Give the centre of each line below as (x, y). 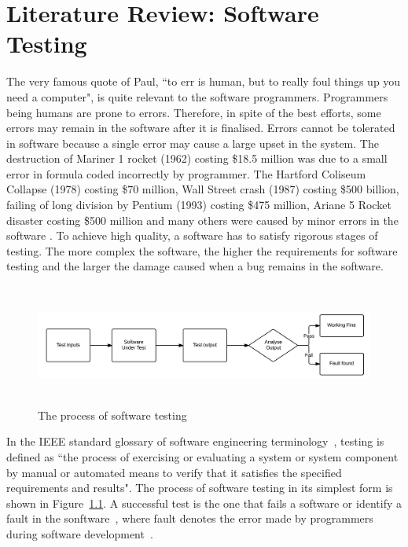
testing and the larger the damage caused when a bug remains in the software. (195, 266)
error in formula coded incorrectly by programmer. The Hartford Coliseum (186, 173)
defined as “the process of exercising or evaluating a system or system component (202, 456)
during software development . (80, 533)
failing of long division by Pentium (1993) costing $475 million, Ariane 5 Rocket (199, 205)
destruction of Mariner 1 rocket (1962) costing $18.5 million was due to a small (197, 158)
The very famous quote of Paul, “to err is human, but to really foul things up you (204, 81)
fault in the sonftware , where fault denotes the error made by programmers (190, 518)
